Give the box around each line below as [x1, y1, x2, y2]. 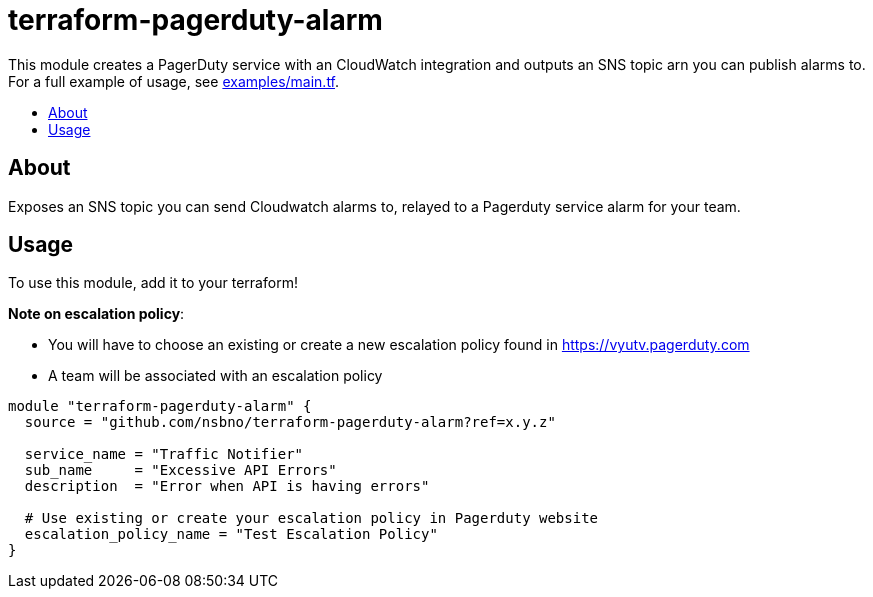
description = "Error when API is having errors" [24, 478, 430, 495]
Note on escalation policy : [8, 305, 185, 323]
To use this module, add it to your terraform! [8, 274, 298, 292]
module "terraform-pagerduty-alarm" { [8, 398, 312, 415]
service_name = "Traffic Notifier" [24, 446, 304, 463]
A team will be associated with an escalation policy [48, 367, 383, 385]
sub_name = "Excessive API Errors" [24, 462, 337, 479]
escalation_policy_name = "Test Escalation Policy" [24, 526, 438, 543]
